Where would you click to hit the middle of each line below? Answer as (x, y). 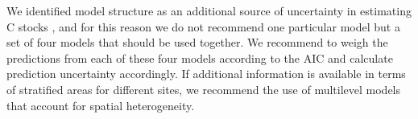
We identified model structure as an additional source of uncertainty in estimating (209, 10)
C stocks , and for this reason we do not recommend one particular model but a (203, 26)
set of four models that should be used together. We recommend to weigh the (197, 42)
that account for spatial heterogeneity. (101, 105)
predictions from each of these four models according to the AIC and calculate (200, 57)
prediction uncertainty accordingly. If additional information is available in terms (206, 74)
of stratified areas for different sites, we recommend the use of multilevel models (204, 89)
